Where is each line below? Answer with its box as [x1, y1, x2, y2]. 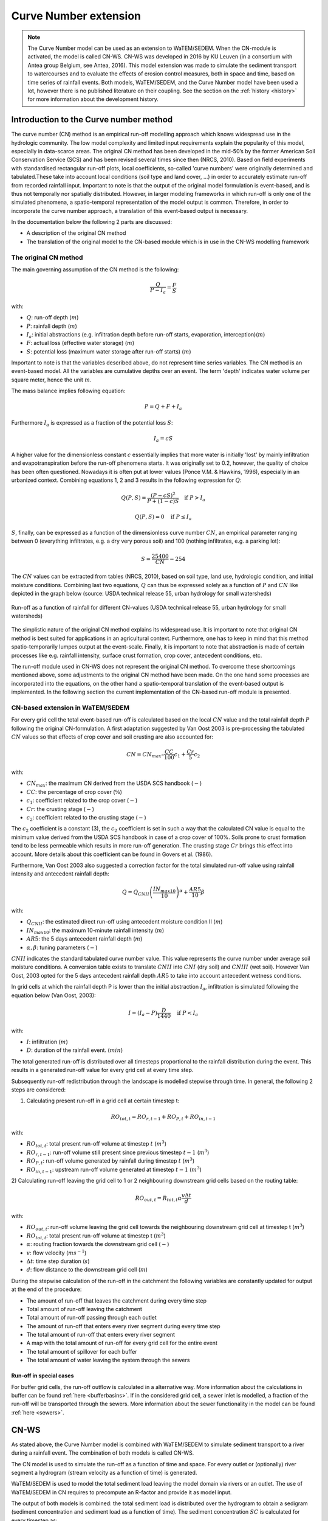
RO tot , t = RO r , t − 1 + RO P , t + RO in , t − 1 [111, 1113, 216, 1122]
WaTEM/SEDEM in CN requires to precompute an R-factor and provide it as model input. [11, 1488, 232, 1496]
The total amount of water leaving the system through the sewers [26, 1357, 190, 1364]
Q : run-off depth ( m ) [26, 314, 79, 321]
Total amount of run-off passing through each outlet [26, 1314, 157, 1321]
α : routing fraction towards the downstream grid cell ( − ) [26, 1241, 169, 1248]
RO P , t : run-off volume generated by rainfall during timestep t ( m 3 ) [26, 1157, 195, 1166]
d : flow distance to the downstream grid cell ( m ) [26, 1266, 148, 1273]
